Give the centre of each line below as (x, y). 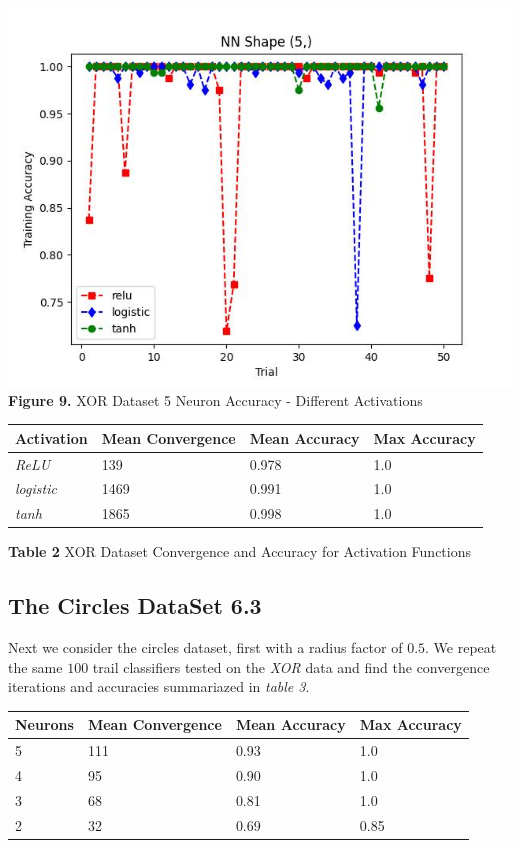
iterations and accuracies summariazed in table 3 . (159, 686)
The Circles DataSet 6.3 (135, 605)
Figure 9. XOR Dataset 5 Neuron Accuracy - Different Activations (215, 399)
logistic (36, 488)
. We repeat (461, 647)
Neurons (44, 724)
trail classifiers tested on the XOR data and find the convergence (291, 666)
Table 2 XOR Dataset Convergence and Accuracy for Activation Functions (239, 551)
